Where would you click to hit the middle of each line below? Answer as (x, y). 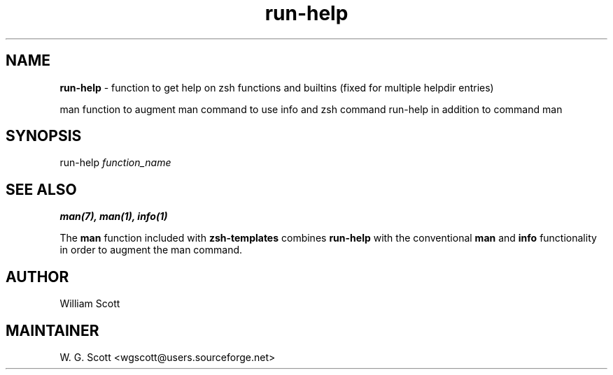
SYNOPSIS (44, 136)
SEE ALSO (41, 189)
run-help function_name (115, 163)
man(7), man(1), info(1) (114, 216)
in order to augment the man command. (151, 250)
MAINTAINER (52, 330)
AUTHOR (37, 277)
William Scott (90, 304)
